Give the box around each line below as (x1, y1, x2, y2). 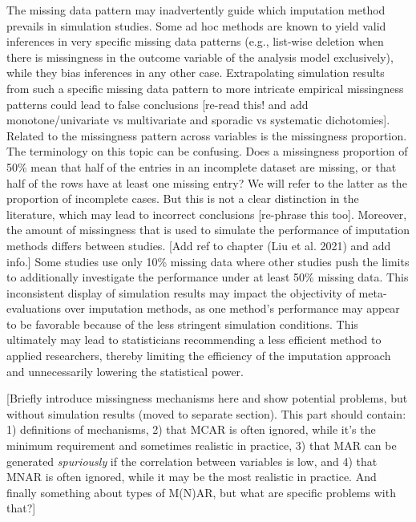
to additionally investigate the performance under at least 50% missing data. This (6, 269, 409, 285)
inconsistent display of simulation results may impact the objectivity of (6, 284, 355, 301)
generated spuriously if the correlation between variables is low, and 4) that (6, 452, 378, 469)
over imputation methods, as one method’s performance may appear (64, 300, 400, 317)
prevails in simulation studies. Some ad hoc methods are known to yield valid (6, 17, 386, 34)
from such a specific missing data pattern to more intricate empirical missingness (6, 79, 404, 96)
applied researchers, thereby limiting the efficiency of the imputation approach (6, 347, 391, 364)
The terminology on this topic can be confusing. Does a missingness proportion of (6, 143, 408, 160)
